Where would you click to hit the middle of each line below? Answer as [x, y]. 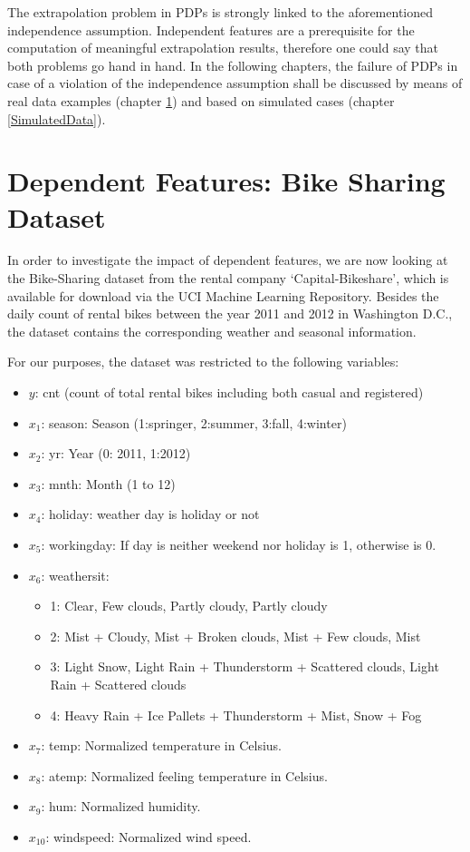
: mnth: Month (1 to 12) [108, 483]
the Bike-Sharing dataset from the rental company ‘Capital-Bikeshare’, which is [228, 278]
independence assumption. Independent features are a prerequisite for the [211, 29]
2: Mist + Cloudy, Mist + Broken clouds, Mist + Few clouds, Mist [235, 636]
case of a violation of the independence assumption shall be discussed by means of [235, 83]
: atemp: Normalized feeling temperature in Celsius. [184, 775]
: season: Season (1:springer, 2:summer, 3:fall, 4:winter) [194, 422]
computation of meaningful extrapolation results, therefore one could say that [223, 48]
